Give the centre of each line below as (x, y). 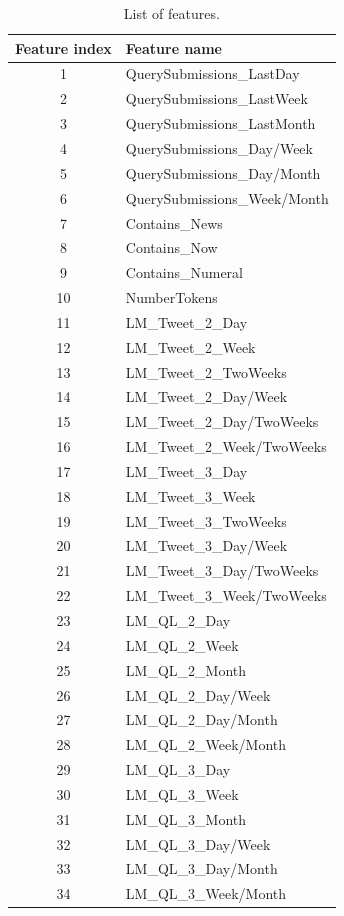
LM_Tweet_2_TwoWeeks (206, 371)
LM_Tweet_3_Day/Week (206, 545)
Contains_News (174, 222)
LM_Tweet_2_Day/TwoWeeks (222, 421)
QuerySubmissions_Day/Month (223, 172)
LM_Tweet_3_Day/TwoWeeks (222, 570)
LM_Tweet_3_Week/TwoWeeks (226, 595)
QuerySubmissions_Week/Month (227, 197)
